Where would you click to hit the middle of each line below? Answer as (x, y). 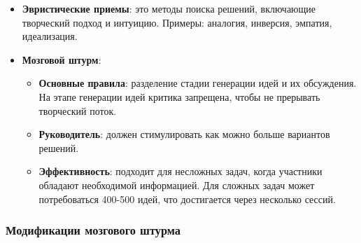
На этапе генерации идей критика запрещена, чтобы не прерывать (179, 96)
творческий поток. (78, 110)
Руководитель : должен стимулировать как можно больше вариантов (184, 134)
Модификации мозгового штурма (93, 230)
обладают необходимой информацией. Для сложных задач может (177, 185)
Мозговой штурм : (62, 59)
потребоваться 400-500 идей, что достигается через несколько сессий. (187, 199)
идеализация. (50, 36)
